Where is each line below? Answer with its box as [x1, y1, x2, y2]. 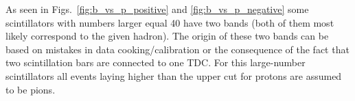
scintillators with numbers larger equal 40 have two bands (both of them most [5, 15, 334, 29]
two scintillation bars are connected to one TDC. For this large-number [5, 55, 306, 70]
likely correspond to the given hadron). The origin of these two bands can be [5, 29, 329, 43]
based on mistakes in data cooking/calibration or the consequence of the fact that [5, 42, 350, 56]
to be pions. [5, 82, 56, 96]
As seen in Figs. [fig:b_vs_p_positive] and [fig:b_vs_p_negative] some [5, 2, 309, 16]
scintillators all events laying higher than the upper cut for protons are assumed [5, 68, 342, 83]
